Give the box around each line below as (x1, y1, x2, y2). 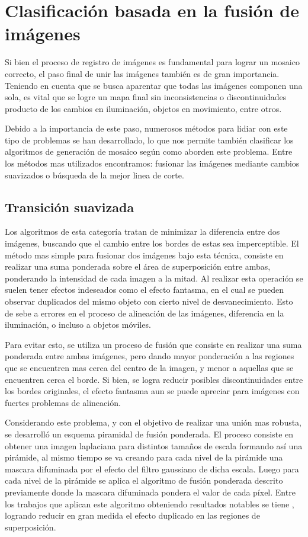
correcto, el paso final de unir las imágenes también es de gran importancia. (5, 67, 280, 79)
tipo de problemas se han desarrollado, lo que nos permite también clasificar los (5, 133, 294, 146)
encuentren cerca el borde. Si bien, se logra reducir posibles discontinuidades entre (5, 373, 303, 385)
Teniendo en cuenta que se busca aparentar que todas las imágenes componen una (5, 79, 303, 91)
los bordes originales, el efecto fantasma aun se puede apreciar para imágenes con (5, 385, 300, 397)
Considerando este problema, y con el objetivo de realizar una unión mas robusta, (5, 416, 302, 429)
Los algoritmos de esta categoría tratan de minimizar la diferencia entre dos (5, 225, 280, 238)
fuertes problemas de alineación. (5, 396, 121, 408)
